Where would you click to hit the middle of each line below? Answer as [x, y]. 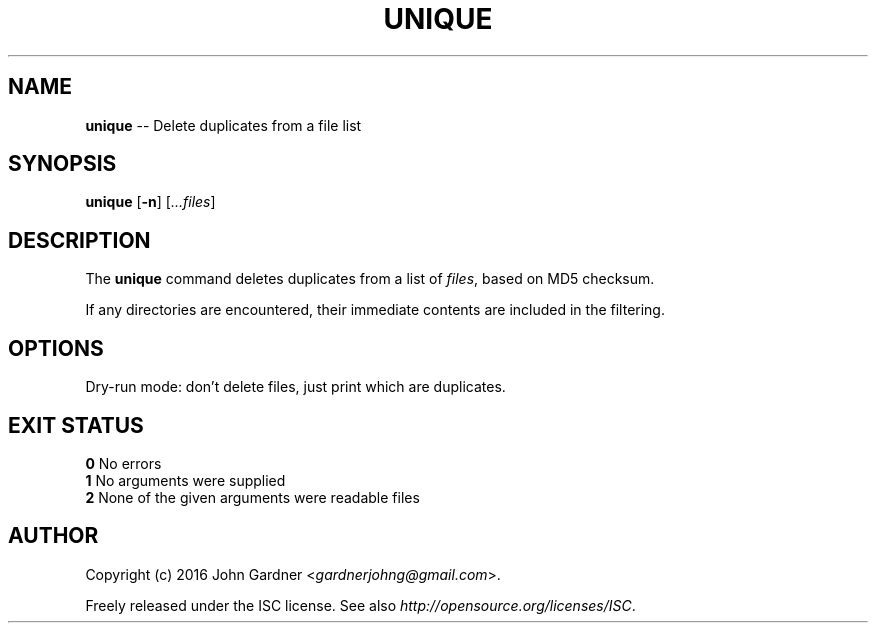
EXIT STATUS [76, 425]
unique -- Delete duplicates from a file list [223, 125]
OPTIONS [56, 348]
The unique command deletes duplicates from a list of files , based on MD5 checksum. [370, 279]
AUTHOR [53, 536]
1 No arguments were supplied [185, 480]
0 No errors [123, 463]
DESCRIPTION [79, 240]
